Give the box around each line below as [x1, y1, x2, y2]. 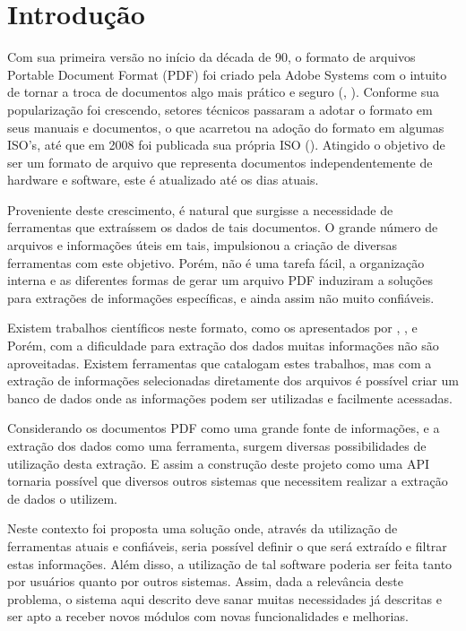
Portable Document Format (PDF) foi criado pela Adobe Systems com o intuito [7, 65, 447, 83]
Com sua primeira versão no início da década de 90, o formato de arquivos [7, 48, 416, 66]
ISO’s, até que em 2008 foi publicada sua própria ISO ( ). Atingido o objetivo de [7, 135, 445, 154]
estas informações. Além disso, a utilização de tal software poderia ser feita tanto [7, 554, 453, 573]
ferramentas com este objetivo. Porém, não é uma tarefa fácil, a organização [7, 253, 425, 272]
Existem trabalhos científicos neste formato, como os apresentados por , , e [7, 318, 418, 337]
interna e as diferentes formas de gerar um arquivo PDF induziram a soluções [7, 271, 433, 290]
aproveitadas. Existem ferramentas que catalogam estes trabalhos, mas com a [7, 353, 432, 372]
